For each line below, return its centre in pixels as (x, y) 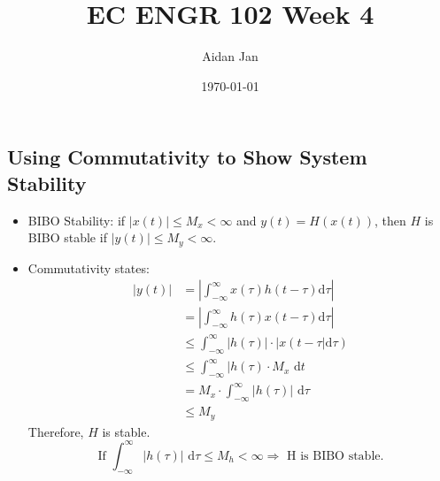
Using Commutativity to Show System (187, 157)
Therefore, (56, 431)
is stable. (126, 431)
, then (390, 220)
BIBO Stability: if (77, 220)
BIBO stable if (67, 237)
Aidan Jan (230, 56)
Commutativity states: (89, 267)
